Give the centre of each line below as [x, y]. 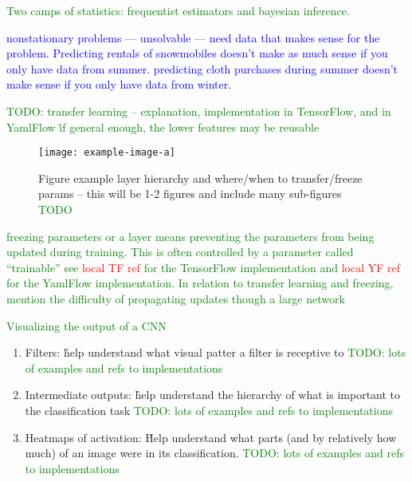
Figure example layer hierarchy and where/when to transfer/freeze [200, 178]
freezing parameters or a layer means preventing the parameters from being [190, 236]
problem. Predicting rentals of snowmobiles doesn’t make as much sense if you [197, 53]
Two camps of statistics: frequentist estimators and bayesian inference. [178, 10]
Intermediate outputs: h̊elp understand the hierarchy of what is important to [213, 395]
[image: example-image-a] [107, 153]
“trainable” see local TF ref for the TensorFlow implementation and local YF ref [204, 267]
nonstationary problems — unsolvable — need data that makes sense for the [193, 37]
